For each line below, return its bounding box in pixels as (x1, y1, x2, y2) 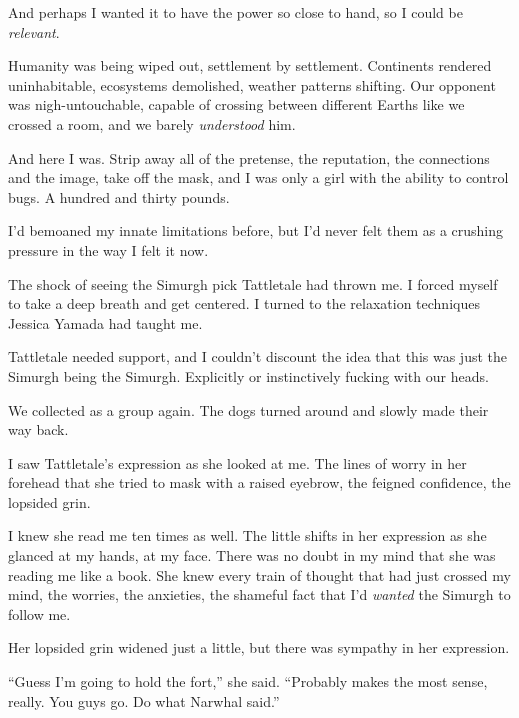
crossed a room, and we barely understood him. (8, 113, 296, 134)
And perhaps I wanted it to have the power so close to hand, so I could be (8, 2, 463, 22)
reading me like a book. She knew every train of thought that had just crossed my (8, 564, 511, 585)
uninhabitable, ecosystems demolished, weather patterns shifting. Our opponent (8, 74, 496, 95)
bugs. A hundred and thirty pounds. (8, 186, 230, 207)
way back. (8, 419, 69, 440)
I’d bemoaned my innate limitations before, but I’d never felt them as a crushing (8, 220, 504, 241)
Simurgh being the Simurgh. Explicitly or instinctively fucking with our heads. (8, 365, 489, 386)
